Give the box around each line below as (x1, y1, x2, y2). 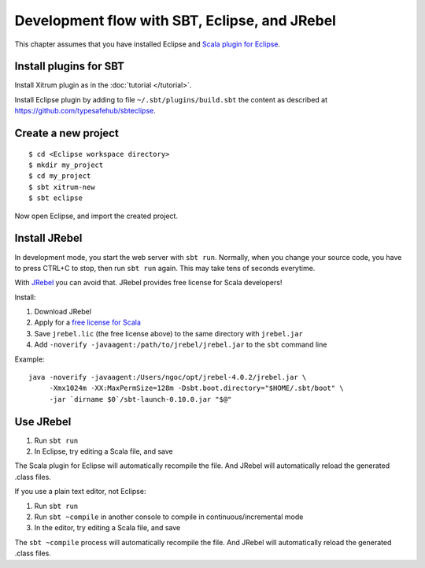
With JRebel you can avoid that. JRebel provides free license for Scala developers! (14, 278, 283, 288)
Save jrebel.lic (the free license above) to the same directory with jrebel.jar (34, 329, 303, 338)
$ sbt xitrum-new (28, 182, 95, 191)
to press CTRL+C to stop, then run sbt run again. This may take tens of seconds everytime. (14, 263, 316, 273)
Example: (14, 355, 45, 364)
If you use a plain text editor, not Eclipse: (14, 487, 146, 496)
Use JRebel (14, 414, 72, 429)
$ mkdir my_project (28, 161, 104, 169)
